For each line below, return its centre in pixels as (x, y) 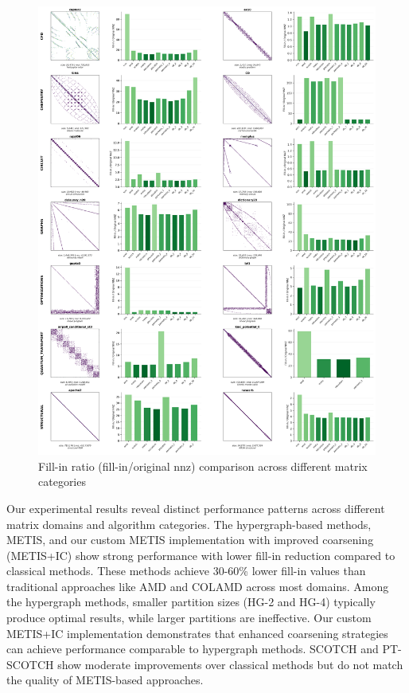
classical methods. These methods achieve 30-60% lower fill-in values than (186, 571)
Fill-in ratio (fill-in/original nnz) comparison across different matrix (203, 466)
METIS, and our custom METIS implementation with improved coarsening (190, 540)
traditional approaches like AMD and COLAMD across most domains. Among (198, 586)
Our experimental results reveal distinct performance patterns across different (196, 508)
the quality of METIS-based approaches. (105, 680)
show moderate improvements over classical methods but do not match (230, 664)
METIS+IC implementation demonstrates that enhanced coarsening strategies (197, 633)
